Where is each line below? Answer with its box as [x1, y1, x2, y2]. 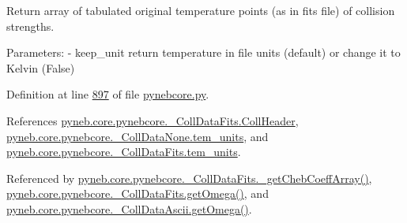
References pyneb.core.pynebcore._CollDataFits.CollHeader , [6, 112, 299, 128]
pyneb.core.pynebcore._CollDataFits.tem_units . [6, 143, 241, 160]
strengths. [6, 17, 55, 34]
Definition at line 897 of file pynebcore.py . [6, 86, 209, 102]
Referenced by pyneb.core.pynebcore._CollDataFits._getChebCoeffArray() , [6, 169, 372, 186]
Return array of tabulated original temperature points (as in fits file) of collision [6, 2, 395, 18]
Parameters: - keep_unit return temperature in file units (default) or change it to [6, 44, 401, 61]
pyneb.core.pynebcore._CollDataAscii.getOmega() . [6, 200, 252, 217]
